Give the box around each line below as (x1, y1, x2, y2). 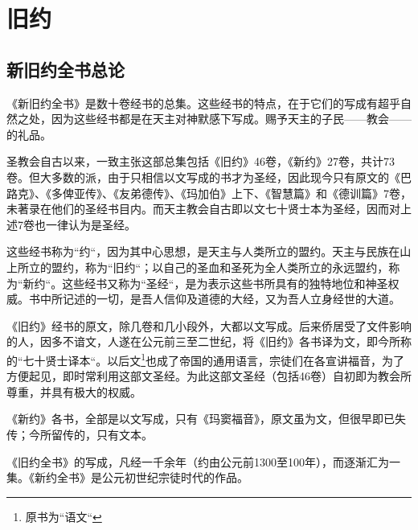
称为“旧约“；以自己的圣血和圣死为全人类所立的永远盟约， (84, 258, 389, 275)
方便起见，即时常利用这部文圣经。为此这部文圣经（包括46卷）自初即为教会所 (6, 368, 412, 384)
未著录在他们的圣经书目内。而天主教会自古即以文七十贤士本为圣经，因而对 (6, 200, 400, 217)
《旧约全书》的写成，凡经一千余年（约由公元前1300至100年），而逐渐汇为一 (6, 453, 400, 470)
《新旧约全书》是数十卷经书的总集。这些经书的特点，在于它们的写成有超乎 (6, 94, 400, 111)
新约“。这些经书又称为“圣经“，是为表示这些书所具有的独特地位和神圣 (23, 274, 388, 291)
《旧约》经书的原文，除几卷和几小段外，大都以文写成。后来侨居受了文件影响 (6, 317, 412, 334)
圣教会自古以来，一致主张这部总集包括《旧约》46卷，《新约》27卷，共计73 (6, 153, 395, 170)
